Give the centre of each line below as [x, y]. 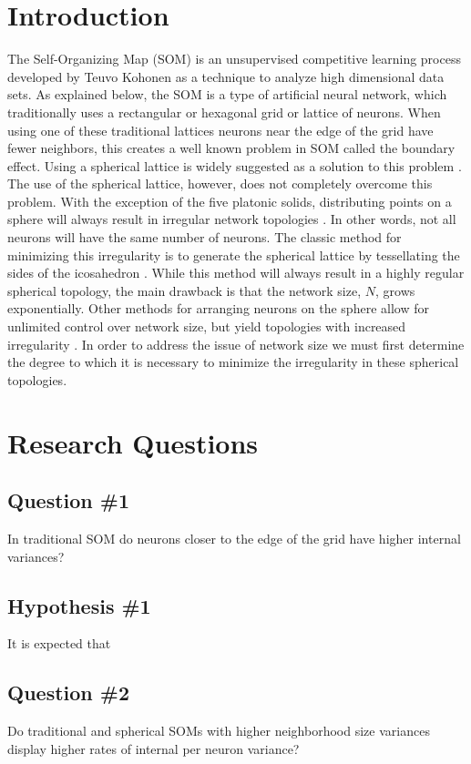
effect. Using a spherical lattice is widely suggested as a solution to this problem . [235, 165]
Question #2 [68, 693]
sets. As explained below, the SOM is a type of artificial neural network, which [227, 94]
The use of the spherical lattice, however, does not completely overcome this [220, 183]
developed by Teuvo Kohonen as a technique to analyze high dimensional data [226, 76]
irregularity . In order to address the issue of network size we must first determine [236, 344]
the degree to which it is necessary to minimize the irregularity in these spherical [233, 362]
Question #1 [68, 500]
